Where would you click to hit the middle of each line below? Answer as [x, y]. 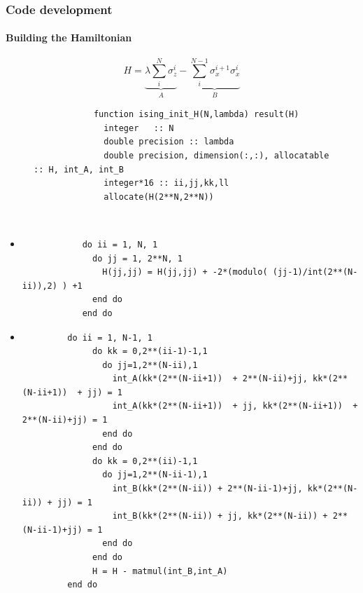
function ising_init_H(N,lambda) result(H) [196, 115]
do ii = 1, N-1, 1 [110, 338]
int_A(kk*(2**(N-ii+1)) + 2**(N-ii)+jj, [210, 379]
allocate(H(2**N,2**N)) [159, 197]
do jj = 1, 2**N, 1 [137, 258]
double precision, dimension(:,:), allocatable [216, 155]
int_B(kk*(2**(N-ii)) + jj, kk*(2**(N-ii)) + [220, 516]
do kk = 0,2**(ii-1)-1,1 [150, 352]
